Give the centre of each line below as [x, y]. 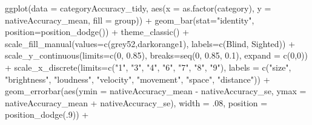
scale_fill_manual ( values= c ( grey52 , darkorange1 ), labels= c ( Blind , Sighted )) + [150, 43]
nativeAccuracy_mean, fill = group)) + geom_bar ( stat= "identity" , [130, 20]
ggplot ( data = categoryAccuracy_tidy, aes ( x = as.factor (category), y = [138, 8]
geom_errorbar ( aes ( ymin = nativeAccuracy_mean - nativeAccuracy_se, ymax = [156, 91]
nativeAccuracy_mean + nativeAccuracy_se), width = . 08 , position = [136, 102]
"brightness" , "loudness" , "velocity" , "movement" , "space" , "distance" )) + [138, 79]
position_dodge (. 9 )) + [47, 114]
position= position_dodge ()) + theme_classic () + [97, 32]
